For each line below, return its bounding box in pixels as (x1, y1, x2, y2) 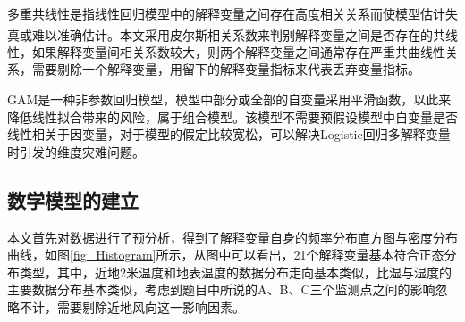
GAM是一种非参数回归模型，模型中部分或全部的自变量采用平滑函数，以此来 (7, 90, 452, 109)
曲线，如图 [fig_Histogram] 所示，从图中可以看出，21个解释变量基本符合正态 (7, 245, 444, 264)
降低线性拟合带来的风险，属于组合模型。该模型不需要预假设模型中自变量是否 (7, 107, 458, 126)
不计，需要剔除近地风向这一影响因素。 (19, 297, 245, 316)
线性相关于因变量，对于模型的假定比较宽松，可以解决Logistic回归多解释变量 (7, 125, 451, 144)
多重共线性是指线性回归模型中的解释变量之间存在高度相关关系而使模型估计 (7, 4, 445, 22)
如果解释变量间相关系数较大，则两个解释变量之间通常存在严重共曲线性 (31, 42, 445, 61)
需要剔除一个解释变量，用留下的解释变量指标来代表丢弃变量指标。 (31, 60, 420, 78)
